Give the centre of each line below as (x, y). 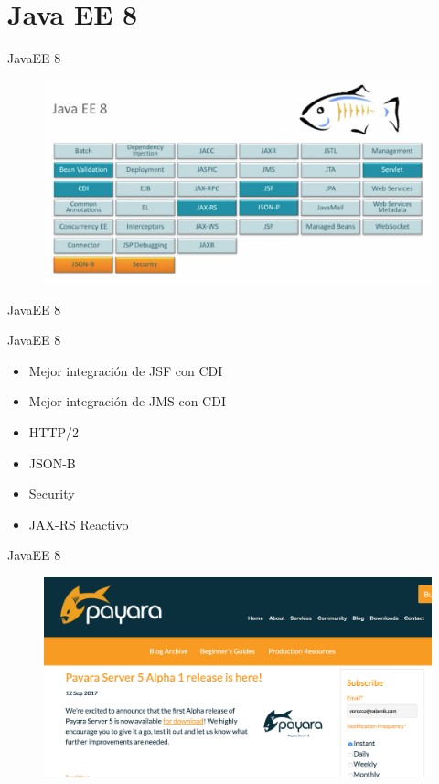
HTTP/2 (54, 432)
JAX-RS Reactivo (79, 524)
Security (52, 494)
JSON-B (52, 462)
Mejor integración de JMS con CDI (127, 401)
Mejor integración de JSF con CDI (126, 370)
